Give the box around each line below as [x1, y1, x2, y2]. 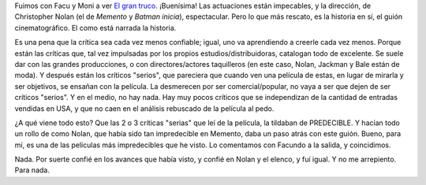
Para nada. [14, 165, 50, 175]
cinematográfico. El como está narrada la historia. [14, 23, 177, 32]
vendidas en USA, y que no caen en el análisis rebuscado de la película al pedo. [14, 103, 275, 113]
